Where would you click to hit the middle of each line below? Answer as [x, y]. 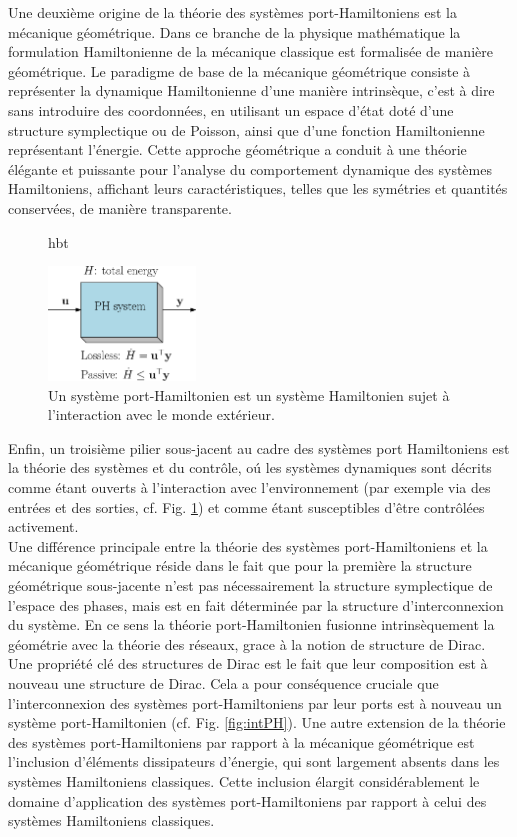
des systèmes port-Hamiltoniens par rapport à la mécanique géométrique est [241, 741]
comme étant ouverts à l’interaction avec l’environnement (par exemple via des [249, 487]
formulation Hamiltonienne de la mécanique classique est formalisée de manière [250, 51]
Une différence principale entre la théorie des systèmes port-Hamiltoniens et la [248, 545]
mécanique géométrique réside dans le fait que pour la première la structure [240, 565]
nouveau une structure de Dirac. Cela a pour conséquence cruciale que [223, 682]
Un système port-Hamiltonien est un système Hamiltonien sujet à [249, 394]
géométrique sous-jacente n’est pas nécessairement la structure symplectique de [250, 584]
